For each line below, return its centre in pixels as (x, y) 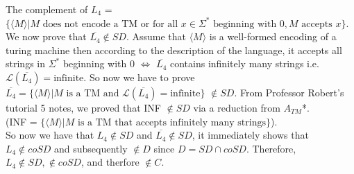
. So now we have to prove (139, 77)
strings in (25, 63)
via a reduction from (237, 107)
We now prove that (46, 36)
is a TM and (93, 93)
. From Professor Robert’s (289, 92)
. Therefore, (271, 148)
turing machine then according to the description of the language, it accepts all (174, 50)
